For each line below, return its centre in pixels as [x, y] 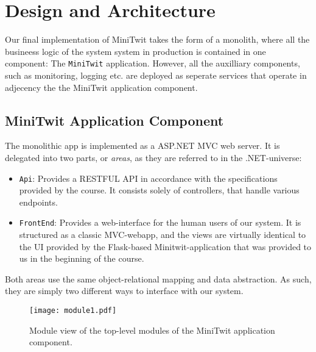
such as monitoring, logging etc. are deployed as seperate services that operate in [156, 75]
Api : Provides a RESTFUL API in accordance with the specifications [148, 178]
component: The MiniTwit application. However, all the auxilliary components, [153, 63]
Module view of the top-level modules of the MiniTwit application [152, 330]
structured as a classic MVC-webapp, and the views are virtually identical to [163, 235]
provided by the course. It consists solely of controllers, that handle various [159, 190]
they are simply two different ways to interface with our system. [124, 291]
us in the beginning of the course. [82, 258]
